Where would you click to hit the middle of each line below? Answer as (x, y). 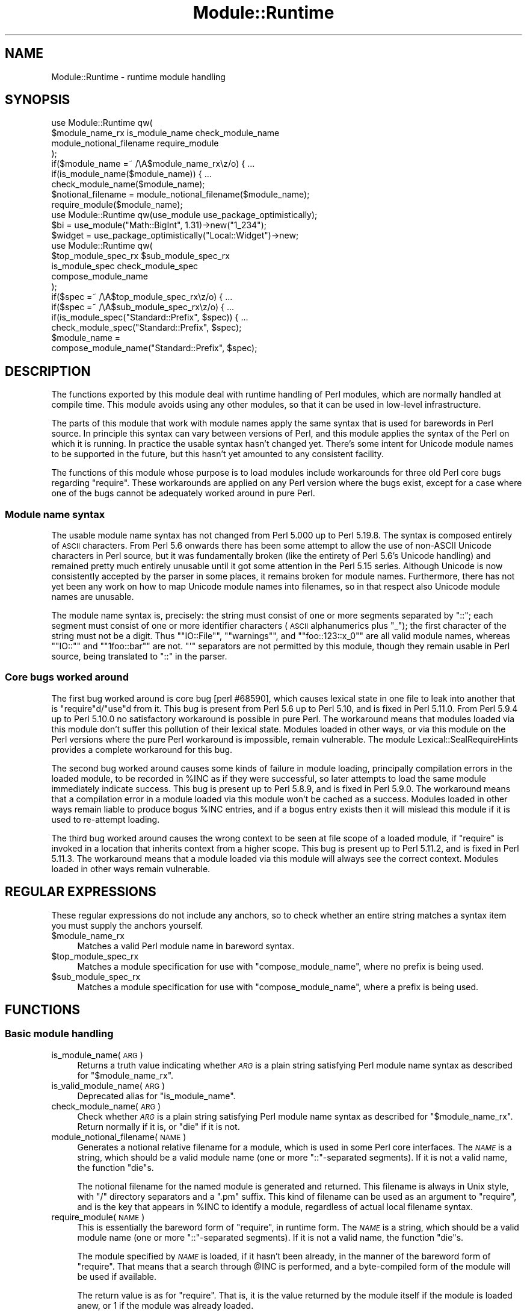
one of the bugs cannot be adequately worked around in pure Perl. (183, 493)
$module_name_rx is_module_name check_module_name (165, 133)
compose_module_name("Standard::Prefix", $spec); (154, 348)
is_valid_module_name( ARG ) (108, 1085)
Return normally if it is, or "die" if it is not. (159, 1126)
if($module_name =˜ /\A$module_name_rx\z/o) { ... (153, 164)
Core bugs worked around (67, 677)
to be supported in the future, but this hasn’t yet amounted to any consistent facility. (217, 454)
